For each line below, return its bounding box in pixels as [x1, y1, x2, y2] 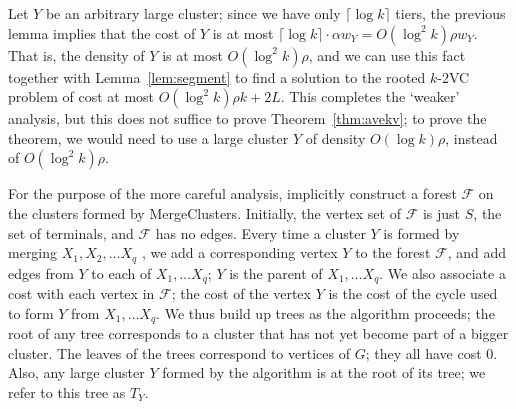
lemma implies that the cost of [8, 22, 196, 43]
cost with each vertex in [8, 283, 155, 304]
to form [8, 302, 54, 323]
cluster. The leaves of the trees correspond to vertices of [8, 342, 350, 363]
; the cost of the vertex [171, 283, 311, 304]
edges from [8, 262, 74, 283]
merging [8, 242, 58, 263]
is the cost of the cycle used [328, 283, 498, 304]
